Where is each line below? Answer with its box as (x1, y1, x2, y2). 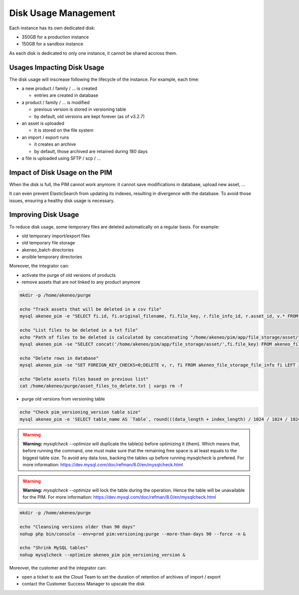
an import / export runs (21, 134, 69, 140)
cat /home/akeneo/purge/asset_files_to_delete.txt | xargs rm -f (19, 383, 183, 389)
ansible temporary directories (21, 254, 82, 260)
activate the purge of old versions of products (21, 272, 116, 278)
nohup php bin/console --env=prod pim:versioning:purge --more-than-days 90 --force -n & (19, 531, 246, 537)
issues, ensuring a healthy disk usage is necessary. (9, 198, 115, 203)
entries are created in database (34, 92, 99, 98)
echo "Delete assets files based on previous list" (19, 376, 149, 382)
